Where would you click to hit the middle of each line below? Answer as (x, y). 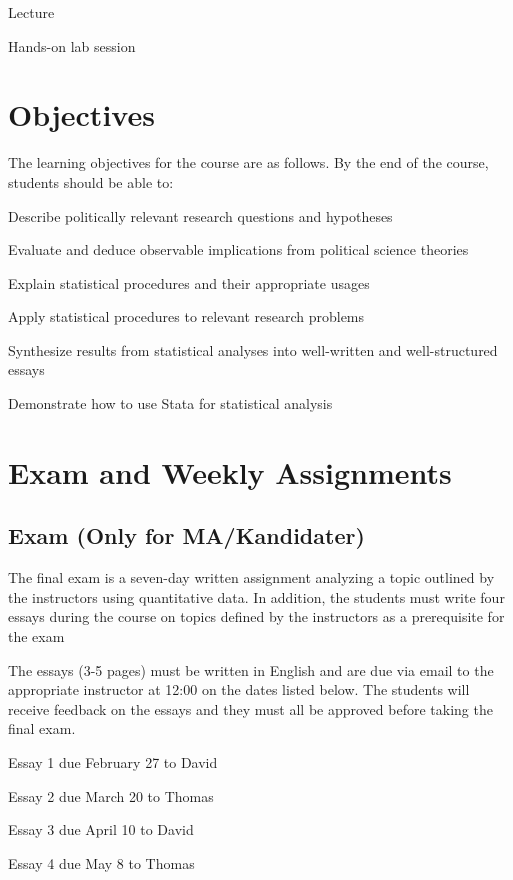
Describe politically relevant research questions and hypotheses (200, 215)
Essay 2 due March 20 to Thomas (111, 795)
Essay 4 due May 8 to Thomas (101, 862)
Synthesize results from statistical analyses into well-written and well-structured (253, 349)
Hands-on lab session (72, 45)
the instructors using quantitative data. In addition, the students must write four (256, 596)
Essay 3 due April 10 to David (101, 829)
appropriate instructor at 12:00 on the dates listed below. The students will (239, 689)
